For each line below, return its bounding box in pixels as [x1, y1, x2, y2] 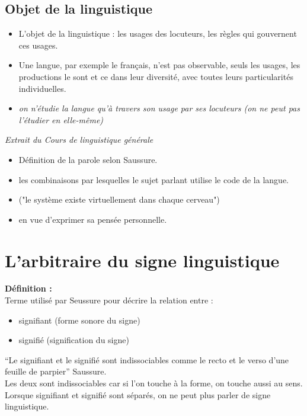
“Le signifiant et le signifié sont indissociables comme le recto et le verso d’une [5, 353, 289, 366]
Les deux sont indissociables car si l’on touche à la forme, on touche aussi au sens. [5, 377, 303, 389]
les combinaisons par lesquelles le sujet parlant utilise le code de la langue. [18, 173, 289, 185]
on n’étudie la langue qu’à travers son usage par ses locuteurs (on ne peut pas [18, 102, 300, 114]
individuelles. [18, 82, 66, 94]
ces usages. [18, 39, 58, 51]
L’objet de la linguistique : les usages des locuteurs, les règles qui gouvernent [18, 27, 297, 40]
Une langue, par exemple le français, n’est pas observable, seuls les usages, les [18, 59, 300, 71]
